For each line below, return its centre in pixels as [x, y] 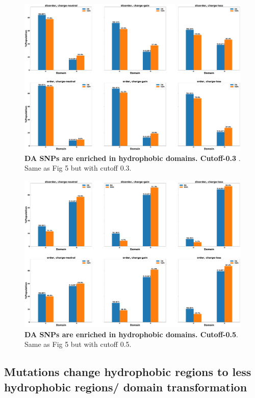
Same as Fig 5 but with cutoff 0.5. [78, 344]
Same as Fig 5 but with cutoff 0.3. [78, 168]
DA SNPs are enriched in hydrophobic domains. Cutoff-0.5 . [131, 334]
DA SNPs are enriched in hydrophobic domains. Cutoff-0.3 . [133, 158]
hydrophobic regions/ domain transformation [126, 387]
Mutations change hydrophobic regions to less [128, 372]
